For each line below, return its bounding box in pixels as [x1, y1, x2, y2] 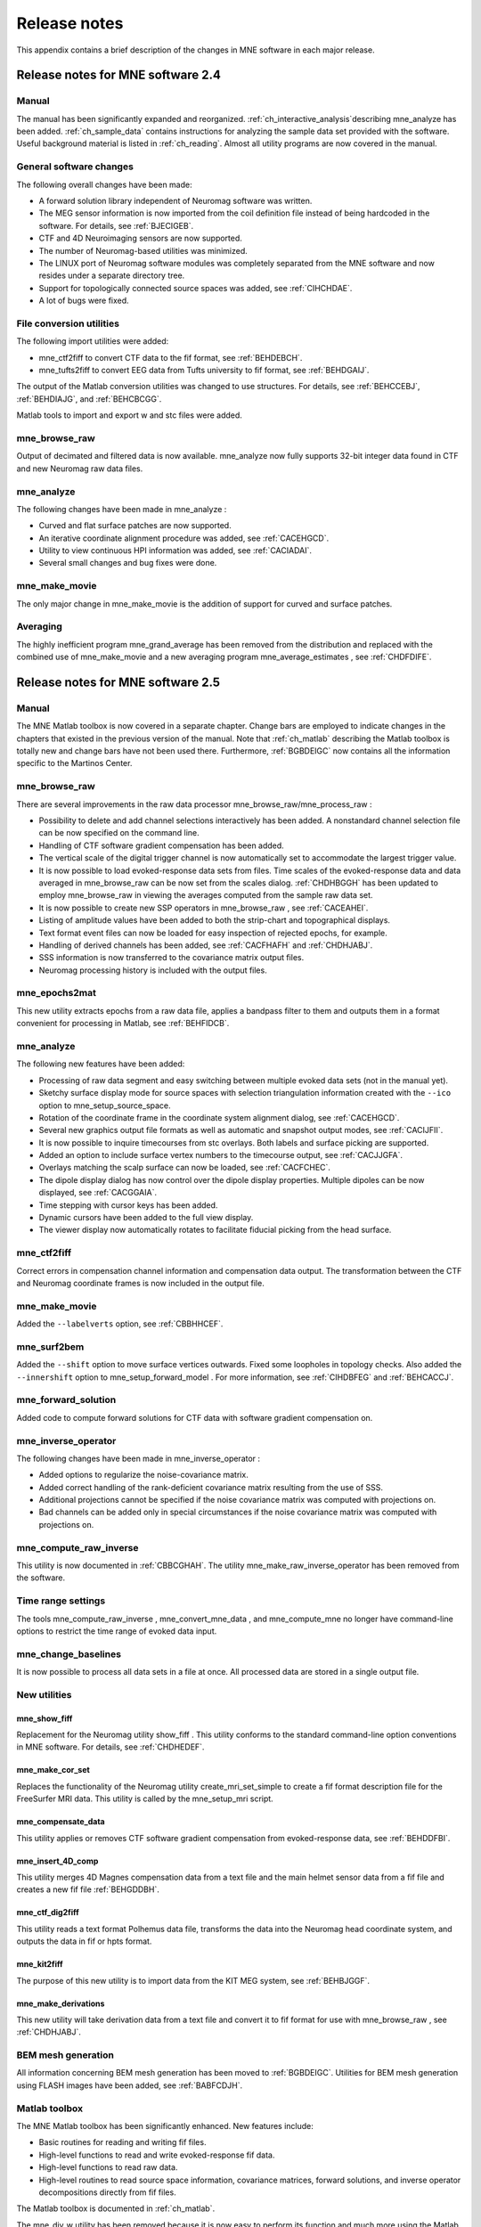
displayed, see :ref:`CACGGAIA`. [38, 1187, 158, 1198]
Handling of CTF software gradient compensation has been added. [38, 840, 284, 851]
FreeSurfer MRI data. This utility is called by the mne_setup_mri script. [16, 1793, 273, 1804]
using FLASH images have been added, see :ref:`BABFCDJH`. [16, 2080, 243, 2091]
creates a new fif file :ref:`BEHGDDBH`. [16, 1884, 159, 1895]
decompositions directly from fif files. [38, 2187, 177, 2198]
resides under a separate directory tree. [38, 270, 185, 281]
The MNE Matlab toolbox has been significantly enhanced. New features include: [16, 2121, 314, 2131]
